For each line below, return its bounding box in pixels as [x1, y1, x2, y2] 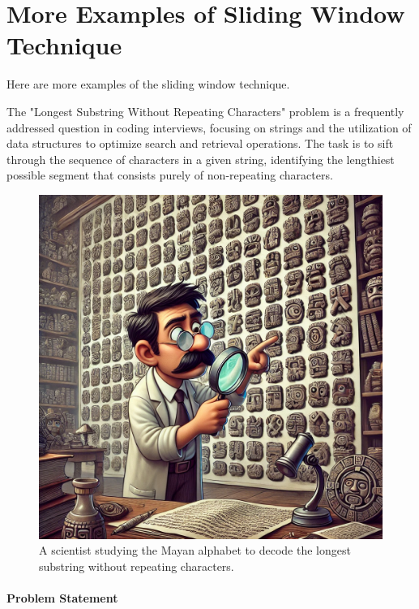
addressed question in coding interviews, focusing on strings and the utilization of [6, 119, 412, 136]
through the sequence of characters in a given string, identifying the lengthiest [6, 150, 395, 167]
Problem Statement [6, 590, 118, 607]
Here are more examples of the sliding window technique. [6, 76, 290, 93]
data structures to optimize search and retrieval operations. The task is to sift [6, 135, 394, 152]
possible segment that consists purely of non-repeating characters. [6, 166, 333, 184]
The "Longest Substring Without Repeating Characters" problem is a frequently [6, 102, 404, 119]
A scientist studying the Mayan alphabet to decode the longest [39, 542, 351, 559]
